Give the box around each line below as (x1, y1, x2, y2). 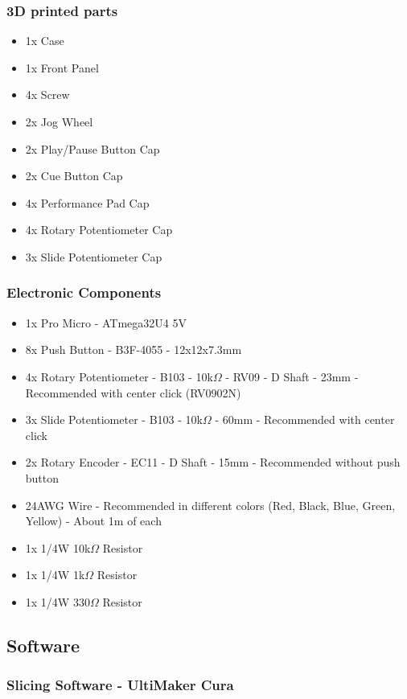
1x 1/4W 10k (25, 539, 91, 556)
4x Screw (25, 86, 70, 103)
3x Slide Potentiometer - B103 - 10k (25, 411, 203, 428)
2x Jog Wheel (25, 113, 93, 130)
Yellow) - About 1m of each (25, 512, 162, 529)
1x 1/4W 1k (25, 566, 85, 583)
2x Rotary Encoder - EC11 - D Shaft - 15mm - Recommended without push (25, 454, 401, 471)
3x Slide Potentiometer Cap (25, 248, 162, 265)
